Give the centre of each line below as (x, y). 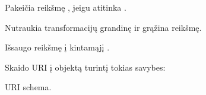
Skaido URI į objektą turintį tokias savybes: (85, 67)
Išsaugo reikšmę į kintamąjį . (57, 47)
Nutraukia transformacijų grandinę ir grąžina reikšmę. (103, 27)
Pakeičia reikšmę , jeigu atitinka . (66, 7)
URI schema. (28, 87)
